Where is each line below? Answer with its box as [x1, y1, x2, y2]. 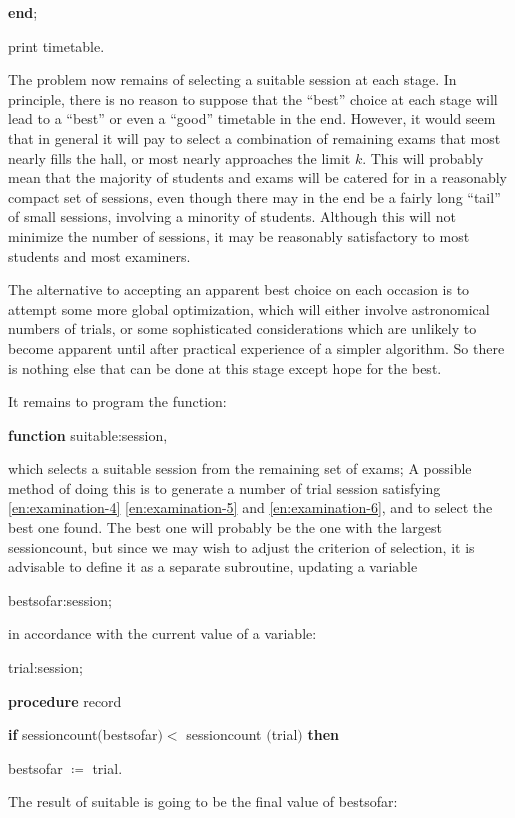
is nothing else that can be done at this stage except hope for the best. [8, 357, 442, 378]
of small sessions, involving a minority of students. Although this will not [8, 206, 456, 227]
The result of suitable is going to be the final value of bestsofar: [8, 791, 398, 812]
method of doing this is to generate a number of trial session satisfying [8, 477, 441, 498]
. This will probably [362, 147, 484, 168]
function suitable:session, [8, 424, 168, 445]
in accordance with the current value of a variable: [8, 623, 317, 644]
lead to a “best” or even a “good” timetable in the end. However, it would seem [8, 108, 496, 129]
